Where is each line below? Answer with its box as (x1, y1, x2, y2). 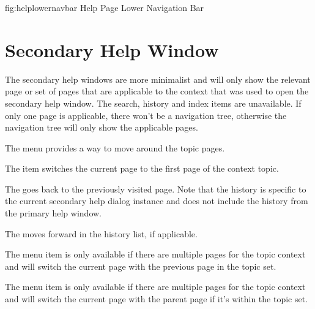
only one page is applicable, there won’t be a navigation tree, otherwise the (5, 109, 287, 121)
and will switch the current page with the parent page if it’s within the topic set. (5, 292, 308, 305)
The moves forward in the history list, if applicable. (5, 227, 198, 240)
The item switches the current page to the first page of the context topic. (5, 162, 279, 175)
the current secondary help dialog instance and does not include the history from (5, 194, 308, 207)
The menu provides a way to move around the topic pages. (5, 141, 225, 154)
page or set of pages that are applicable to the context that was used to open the (5, 85, 309, 97)
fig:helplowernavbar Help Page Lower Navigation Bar (5, 1, 204, 13)
